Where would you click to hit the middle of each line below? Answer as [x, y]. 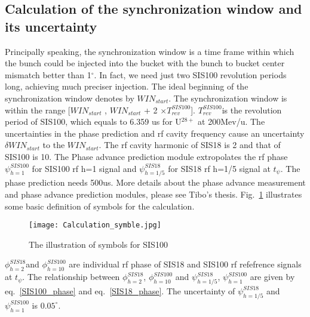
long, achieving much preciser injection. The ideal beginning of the [127, 86]
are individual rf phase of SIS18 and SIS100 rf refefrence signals [185, 264]
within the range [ [38, 110]
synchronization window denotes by [70, 98]
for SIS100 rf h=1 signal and [84, 168]
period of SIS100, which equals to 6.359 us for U [93, 121]
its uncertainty [51, 26]
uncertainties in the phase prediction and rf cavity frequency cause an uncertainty [155, 133]
